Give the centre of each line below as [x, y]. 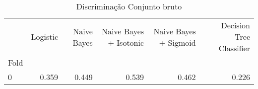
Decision [235, 25]
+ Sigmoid [177, 42]
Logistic [44, 37]
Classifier [234, 48]
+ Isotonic [126, 42]
